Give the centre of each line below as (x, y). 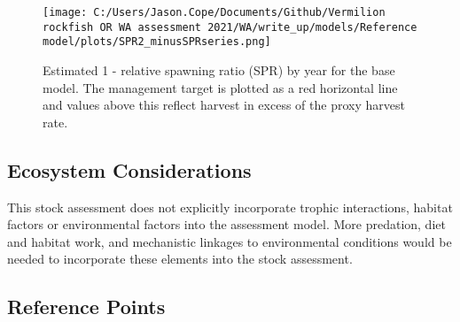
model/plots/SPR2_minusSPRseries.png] (157, 42)
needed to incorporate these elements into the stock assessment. (180, 259)
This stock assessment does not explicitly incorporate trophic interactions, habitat (230, 207)
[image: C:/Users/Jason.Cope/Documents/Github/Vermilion (214, 12)
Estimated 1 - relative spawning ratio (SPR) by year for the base (219, 69)
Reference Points (86, 307)
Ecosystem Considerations (129, 169)
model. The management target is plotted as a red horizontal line (220, 87)
